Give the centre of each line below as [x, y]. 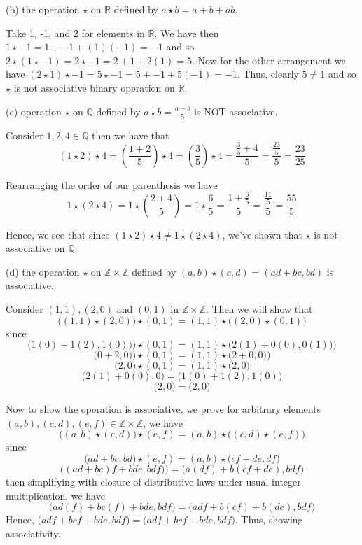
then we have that [131, 135]
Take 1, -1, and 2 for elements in [75, 33]
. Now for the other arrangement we [269, 60]
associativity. [33, 533]
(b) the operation [43, 9]
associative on [35, 248]
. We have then [187, 33]
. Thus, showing [269, 519]
